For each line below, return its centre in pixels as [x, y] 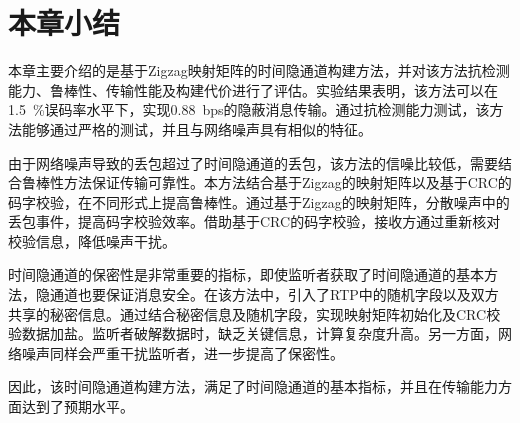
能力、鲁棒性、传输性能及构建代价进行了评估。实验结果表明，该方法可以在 [253, 89]
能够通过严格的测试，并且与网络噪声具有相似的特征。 [196, 128]
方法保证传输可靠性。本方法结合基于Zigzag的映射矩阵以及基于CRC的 [287, 182]
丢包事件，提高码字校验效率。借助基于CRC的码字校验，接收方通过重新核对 [254, 221]
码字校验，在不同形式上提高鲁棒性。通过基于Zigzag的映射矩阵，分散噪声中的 [259, 201]
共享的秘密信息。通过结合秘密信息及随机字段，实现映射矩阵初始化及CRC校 [254, 313]
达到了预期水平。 [77, 406]
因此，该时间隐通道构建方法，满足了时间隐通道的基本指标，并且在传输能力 [253, 386]
